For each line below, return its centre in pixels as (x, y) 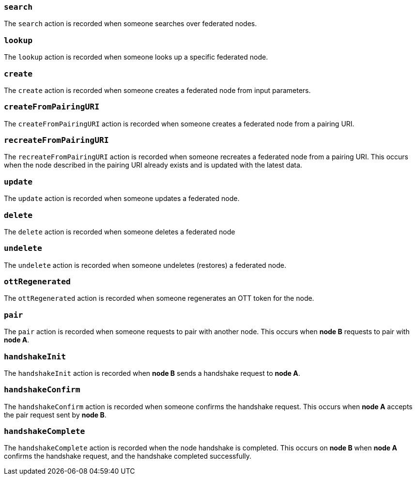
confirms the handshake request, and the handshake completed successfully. (128, 456)
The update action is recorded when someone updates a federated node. (122, 199)
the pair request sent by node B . (55, 415)
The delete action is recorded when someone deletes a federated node (120, 232)
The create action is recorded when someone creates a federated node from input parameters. (157, 90)
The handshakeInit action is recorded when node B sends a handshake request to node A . (152, 373)
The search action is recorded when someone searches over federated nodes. (131, 24)
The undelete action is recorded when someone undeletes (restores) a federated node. (145, 265)
